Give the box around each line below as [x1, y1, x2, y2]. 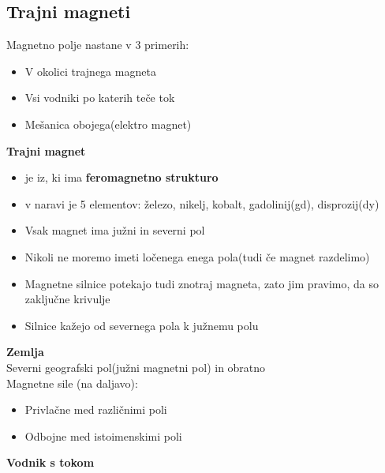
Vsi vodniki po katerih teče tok [24, 89, 175, 106]
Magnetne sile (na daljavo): [6, 374, 138, 391]
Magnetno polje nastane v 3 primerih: [6, 36, 189, 53]
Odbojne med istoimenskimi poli [24, 427, 182, 444]
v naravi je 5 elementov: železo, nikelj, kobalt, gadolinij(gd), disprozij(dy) [24, 195, 379, 212]
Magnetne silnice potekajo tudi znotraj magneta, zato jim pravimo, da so [24, 275, 379, 291]
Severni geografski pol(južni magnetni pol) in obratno [6, 359, 266, 375]
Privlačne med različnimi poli [24, 401, 167, 418]
